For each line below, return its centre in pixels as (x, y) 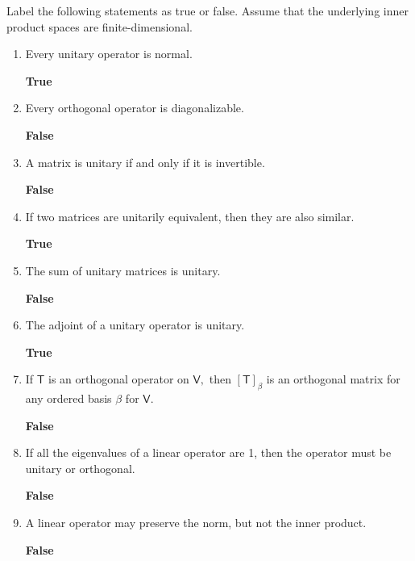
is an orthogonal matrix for (333, 379)
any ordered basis (68, 398)
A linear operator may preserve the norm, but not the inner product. (196, 523)
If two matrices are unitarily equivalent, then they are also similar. (190, 216)
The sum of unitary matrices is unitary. (123, 270)
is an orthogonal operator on (119, 379)
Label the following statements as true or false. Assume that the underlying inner (207, 10)
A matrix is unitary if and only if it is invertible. (145, 162)
